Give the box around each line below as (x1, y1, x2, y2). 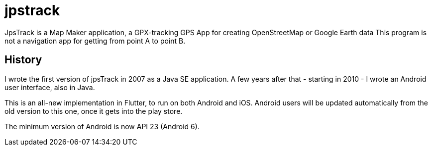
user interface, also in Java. (4, 83, 95, 92)
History (4, 53, 42, 66)
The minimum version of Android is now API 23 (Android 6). (4, 122, 200, 131)
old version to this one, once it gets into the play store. (4, 106, 183, 115)
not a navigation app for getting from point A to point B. (4, 36, 186, 45)
